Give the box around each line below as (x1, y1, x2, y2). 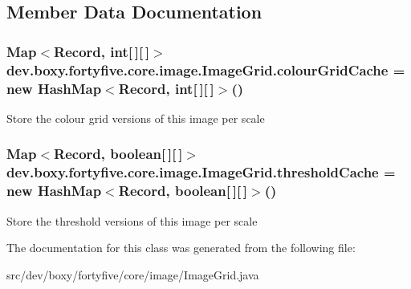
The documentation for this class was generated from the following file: (6, 239, 356, 256)
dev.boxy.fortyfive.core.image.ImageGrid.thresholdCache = (6, 162, 396, 182)
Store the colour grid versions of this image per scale (6, 109, 265, 126)
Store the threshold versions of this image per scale (6, 212, 258, 229)
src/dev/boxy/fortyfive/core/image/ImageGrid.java (6, 266, 259, 283)
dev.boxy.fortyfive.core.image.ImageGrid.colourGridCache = (6, 59, 405, 79)
